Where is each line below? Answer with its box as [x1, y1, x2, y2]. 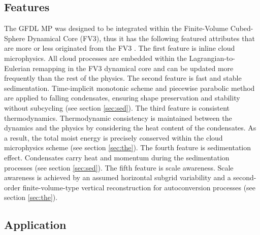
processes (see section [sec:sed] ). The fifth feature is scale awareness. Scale [4, 162, 234, 173]
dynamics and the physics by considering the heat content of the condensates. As [4, 122, 256, 133]
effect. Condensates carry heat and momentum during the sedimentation [4, 152, 230, 162]
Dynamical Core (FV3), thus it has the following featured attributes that [27, 32, 255, 43]
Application [4, 217, 67, 232]
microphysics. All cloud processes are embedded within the [4, 52, 187, 63]
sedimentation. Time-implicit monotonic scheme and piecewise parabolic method [4, 82, 255, 93]
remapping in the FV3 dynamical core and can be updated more [32, 62, 234, 73]
